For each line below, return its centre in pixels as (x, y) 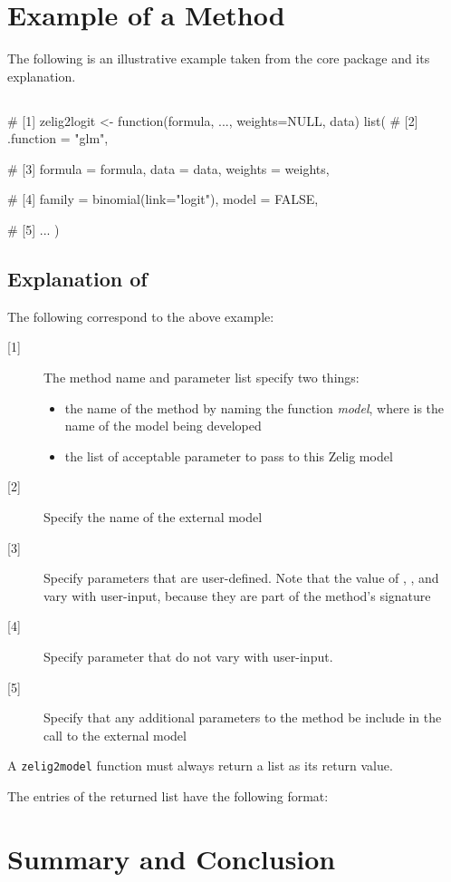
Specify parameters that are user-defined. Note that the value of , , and (241, 578)
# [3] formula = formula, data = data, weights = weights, (168, 168)
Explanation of (77, 279)
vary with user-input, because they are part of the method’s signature (237, 595)
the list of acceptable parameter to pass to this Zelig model (229, 456)
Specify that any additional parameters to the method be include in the (243, 717)
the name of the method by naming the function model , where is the (254, 407)
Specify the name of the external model (153, 517)
